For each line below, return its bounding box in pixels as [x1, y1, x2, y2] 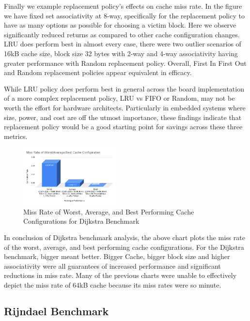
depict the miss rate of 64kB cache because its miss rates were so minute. [4, 280, 221, 290]
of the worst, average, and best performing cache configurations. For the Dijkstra [4, 242, 244, 252]
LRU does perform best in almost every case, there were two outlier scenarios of [4, 39, 241, 49]
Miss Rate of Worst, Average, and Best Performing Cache [23, 206, 194, 216]
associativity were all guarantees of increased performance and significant [4, 260, 221, 271]
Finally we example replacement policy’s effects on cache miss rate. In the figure [4, 1, 242, 11]
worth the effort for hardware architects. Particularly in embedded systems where [4, 102, 246, 112]
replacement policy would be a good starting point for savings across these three [4, 122, 243, 132]
